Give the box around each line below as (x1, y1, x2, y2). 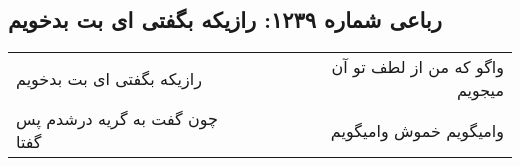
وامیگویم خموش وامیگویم (330, 118, 504, 142)
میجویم (456, 78, 504, 102)
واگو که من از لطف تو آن (331, 55, 504, 79)
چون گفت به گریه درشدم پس (16, 107, 218, 131)
